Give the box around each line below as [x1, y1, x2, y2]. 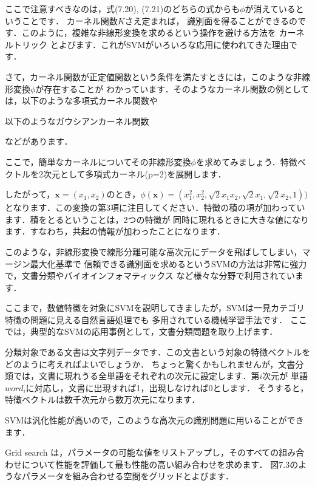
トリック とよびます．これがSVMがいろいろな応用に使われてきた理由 [13, 38, 289, 50]
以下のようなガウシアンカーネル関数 [5, 114, 149, 127]
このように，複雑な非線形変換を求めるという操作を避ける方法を [21, 26, 276, 39]
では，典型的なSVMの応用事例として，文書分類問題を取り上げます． [5, 325, 278, 338]
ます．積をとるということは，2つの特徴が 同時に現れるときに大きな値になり [5, 213, 310, 225]
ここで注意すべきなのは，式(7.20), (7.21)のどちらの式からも [5, 2, 240, 15]
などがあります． [5, 135, 73, 148]
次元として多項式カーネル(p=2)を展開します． [42, 167, 226, 180]
